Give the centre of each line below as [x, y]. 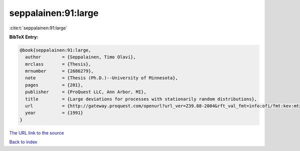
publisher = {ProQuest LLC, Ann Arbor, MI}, [86, 92]
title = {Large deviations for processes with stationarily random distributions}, [141, 99]
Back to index [23, 142]
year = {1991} [54, 113]
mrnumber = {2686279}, [59, 71]
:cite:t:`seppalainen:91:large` [38, 28]
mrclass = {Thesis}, [58, 64]
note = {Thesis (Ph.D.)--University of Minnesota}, [102, 78]
